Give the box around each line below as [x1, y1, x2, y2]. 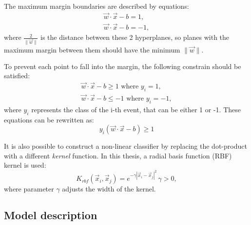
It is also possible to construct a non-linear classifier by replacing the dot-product [4, 141, 247, 151]
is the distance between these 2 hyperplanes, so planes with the [40, 32, 230, 42]
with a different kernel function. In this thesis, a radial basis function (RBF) [4, 150, 232, 160]
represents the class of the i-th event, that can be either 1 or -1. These [31, 104, 241, 114]
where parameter [4, 184, 54, 194]
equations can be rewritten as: [4, 114, 94, 124]
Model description [4, 208, 97, 223]
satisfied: [4, 70, 30, 81]
